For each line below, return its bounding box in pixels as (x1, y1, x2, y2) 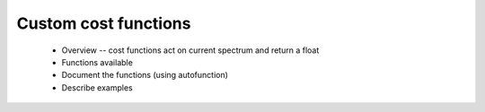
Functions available (61, 56, 134, 67)
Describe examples (61, 82, 134, 93)
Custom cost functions (16, 13, 191, 33)
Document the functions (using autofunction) (61, 70, 229, 81)
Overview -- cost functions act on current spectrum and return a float (61, 45, 320, 56)
